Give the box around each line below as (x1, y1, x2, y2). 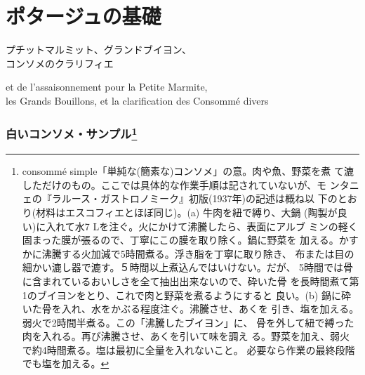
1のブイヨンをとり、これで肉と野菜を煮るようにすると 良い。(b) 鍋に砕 (22, 287, 351, 302)
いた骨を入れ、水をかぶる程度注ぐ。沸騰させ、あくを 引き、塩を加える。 (22, 301, 359, 316)
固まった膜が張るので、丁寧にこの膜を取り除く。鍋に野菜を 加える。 (22, 232, 339, 247)
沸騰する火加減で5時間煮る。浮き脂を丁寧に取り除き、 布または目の (41, 246, 354, 261)
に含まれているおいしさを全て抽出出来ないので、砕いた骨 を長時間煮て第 (22, 273, 359, 288)
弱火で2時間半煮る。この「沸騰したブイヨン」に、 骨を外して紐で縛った (22, 315, 354, 329)
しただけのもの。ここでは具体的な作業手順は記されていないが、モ (22, 177, 327, 192)
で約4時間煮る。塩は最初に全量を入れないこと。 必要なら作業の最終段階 (22, 342, 355, 357)
